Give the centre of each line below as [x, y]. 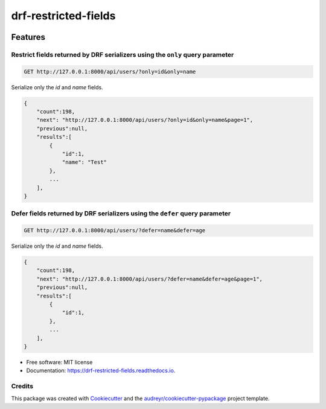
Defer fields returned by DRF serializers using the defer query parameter [121, 214]
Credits [22, 386]
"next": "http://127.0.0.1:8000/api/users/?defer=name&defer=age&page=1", [149, 279]
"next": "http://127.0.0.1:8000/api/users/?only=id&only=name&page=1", [145, 120]
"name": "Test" [84, 162]
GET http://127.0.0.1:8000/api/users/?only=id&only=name [110, 71]
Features [28, 37]
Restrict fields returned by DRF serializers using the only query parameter [123, 54]
